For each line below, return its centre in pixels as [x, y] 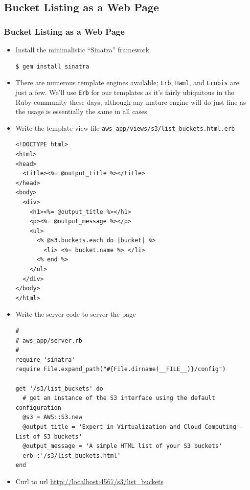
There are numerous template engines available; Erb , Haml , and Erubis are [127, 82]
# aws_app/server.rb [49, 340]
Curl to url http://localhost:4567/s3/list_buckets [89, 481]
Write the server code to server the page [76, 314]
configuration [38, 408]
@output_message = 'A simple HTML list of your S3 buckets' [123, 446]
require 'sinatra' [45, 360]
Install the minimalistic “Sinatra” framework [82, 49]
